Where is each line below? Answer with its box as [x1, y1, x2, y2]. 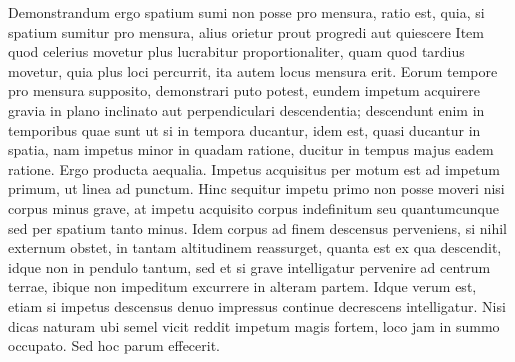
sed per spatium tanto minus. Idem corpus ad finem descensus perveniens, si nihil [8, 217, 507, 238]
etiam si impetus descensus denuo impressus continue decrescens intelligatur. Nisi [8, 295, 506, 316]
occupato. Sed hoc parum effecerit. [8, 335, 221, 356]
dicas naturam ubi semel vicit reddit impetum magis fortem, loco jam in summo [8, 315, 500, 336]
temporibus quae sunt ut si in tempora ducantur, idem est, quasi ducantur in [8, 119, 481, 140]
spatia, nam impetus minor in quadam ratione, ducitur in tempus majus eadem [8, 139, 494, 160]
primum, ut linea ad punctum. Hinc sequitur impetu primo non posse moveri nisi [8, 178, 505, 199]
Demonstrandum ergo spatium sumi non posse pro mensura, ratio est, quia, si [8, 2, 485, 22]
